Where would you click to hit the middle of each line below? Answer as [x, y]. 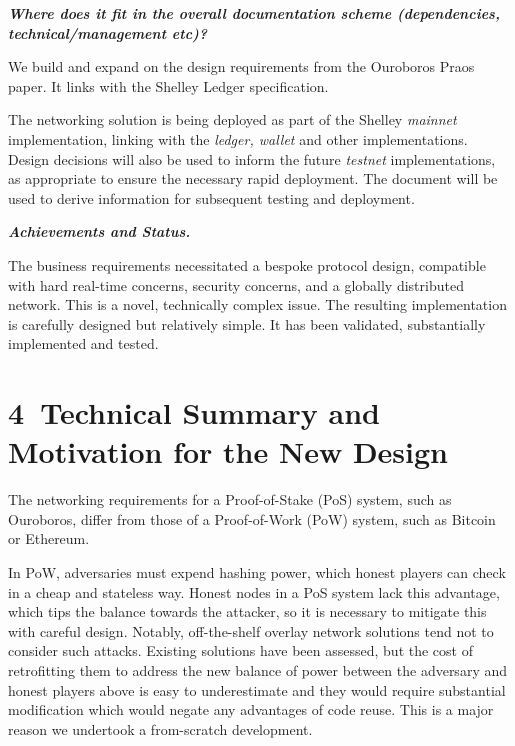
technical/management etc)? [108, 32]
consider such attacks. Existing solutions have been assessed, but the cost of [240, 650]
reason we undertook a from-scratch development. [160, 728]
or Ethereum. [49, 538]
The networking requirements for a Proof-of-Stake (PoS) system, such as [230, 499]
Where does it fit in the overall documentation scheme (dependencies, [254, 13]
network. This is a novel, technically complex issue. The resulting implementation [257, 304]
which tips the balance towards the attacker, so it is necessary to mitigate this [247, 611]
